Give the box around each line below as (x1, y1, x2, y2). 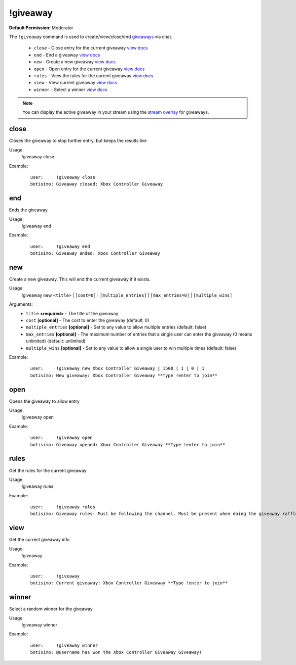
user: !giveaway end (30, 243, 90, 249)
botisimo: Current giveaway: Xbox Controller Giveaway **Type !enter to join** (30, 580, 228, 586)
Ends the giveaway (9, 207, 48, 213)
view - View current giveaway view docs (34, 80, 117, 86)
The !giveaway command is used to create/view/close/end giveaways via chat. (9, 34, 173, 40)
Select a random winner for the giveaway (9, 606, 93, 612)
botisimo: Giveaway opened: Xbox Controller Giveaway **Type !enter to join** (30, 442, 225, 447)
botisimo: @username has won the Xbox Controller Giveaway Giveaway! (30, 650, 202, 655)
